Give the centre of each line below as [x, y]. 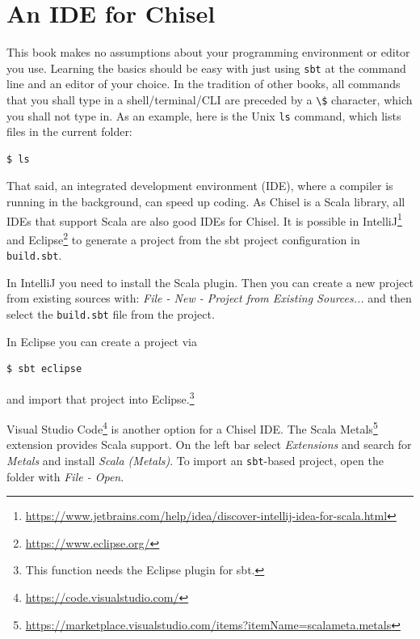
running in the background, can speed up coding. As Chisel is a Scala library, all [206, 202]
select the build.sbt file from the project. [111, 314]
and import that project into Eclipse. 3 [101, 397]
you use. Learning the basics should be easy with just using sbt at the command [206, 68]
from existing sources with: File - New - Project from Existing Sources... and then [209, 298]
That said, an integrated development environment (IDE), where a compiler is [200, 186]
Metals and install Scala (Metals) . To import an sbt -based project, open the [195, 460]
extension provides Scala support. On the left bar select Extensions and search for [209, 444]
